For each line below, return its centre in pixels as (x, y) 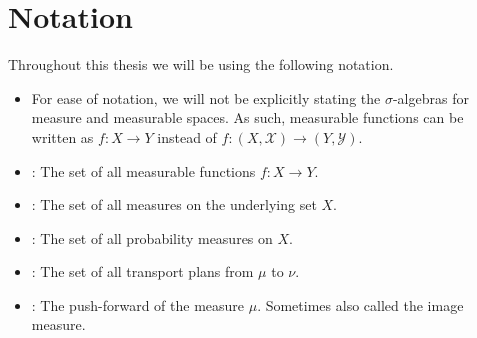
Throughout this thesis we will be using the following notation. (201, 64)
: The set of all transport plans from (142, 271)
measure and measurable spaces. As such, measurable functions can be (247, 117)
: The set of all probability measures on (152, 237)
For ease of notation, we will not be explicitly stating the (206, 97)
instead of (187, 136)
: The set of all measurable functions (143, 170)
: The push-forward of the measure (138, 304)
